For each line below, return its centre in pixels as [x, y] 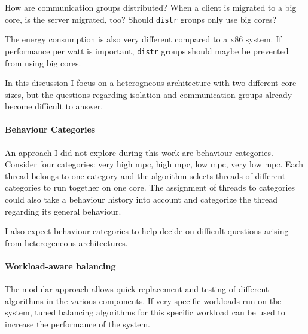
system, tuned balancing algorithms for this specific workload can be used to [145, 312]
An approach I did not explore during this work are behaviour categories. [139, 152]
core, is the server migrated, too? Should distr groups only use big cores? [141, 19]
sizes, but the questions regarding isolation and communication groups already [149, 94]
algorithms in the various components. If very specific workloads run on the [143, 300]
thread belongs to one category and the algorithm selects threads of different [145, 175]
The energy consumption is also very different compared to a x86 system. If [143, 39]
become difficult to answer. [54, 106]
